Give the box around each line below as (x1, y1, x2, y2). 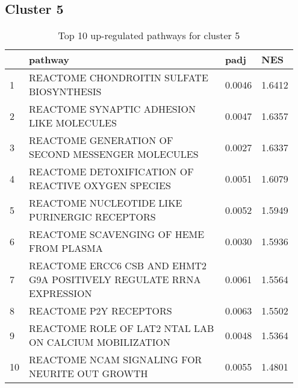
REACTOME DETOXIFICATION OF (29, 164, 194, 179)
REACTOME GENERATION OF (29, 133, 173, 148)
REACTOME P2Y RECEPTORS (29, 304, 172, 318)
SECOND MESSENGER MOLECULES (29, 147, 199, 161)
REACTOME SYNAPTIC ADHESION (29, 102, 196, 116)
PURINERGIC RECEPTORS (29, 210, 156, 224)
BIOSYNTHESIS (29, 84, 102, 99)
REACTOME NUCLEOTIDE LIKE (29, 196, 182, 210)
